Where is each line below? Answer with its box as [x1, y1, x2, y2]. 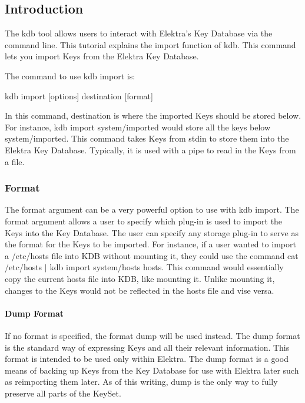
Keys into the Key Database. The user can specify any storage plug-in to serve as [5, 226, 299, 239]
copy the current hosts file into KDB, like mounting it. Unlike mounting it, [5, 272, 275, 284]
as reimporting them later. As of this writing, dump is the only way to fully [5, 375, 278, 388]
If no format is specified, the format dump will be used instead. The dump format [5, 329, 300, 341]
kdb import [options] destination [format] [5, 89, 153, 102]
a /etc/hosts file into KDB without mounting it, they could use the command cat [5, 249, 299, 261]
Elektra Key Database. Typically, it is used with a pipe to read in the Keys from [5, 143, 296, 156]
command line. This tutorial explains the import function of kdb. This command [5, 38, 296, 51]
